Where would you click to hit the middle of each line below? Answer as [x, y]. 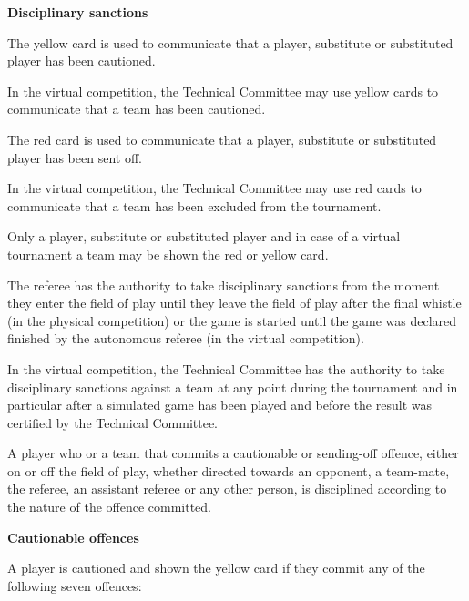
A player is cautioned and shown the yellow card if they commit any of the [216, 568]
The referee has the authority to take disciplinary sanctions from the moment [224, 285]
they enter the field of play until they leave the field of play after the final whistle [234, 303]
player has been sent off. [75, 157]
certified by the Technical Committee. [113, 422]
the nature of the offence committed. [110, 507]
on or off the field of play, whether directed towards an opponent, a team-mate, [229, 470]
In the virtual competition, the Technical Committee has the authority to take [226, 368]
